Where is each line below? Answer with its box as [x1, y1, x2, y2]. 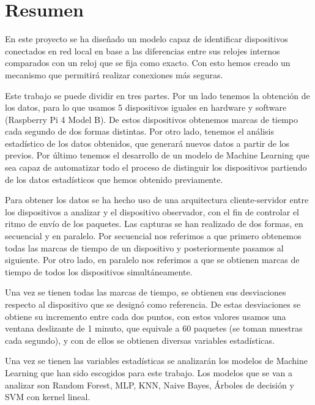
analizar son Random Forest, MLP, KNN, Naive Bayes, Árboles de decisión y [5, 378, 294, 391]
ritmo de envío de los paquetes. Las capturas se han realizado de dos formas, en [5, 217, 303, 230]
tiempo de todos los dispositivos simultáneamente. [5, 265, 193, 278]
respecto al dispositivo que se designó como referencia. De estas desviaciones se [5, 298, 301, 310]
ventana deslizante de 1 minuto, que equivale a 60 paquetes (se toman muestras [5, 322, 303, 335]
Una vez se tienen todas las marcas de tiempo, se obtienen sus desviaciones [5, 286, 286, 299]
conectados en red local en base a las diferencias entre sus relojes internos [5, 44, 280, 57]
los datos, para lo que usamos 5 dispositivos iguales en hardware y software [5, 101, 287, 114]
